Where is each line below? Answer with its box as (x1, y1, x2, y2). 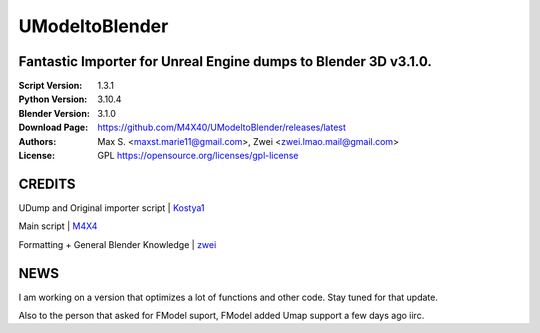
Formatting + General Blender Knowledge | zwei (18, 238, 217, 250)
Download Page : (18, 121, 89, 134)
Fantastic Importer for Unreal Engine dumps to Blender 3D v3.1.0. (18, 53, 432, 70)
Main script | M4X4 (18, 220, 98, 232)
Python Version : (18, 93, 88, 105)
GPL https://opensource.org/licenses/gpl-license (97, 150, 299, 162)
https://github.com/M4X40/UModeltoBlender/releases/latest (97, 121, 347, 134)
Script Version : (18, 80, 83, 92)
